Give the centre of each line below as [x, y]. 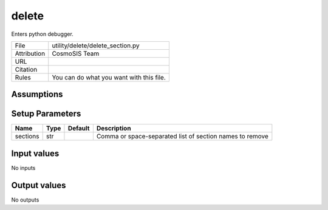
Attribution [30, 53]
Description [114, 129]
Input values [35, 153]
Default [79, 129]
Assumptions [37, 94]
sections [27, 137]
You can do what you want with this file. [109, 77]
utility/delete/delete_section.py [96, 46]
